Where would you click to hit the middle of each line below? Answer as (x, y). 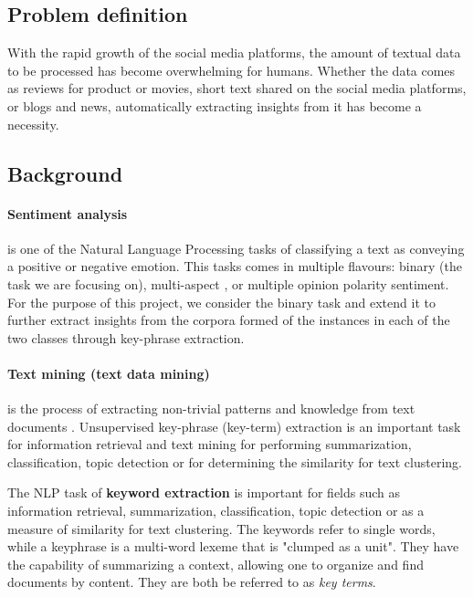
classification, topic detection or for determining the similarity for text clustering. (235, 461)
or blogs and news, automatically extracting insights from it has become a (215, 105)
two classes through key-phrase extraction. (126, 337)
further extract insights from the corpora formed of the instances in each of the (229, 320)
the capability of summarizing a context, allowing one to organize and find (215, 564)
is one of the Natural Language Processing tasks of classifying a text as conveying (236, 248)
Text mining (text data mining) (109, 373)
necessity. (33, 124)
